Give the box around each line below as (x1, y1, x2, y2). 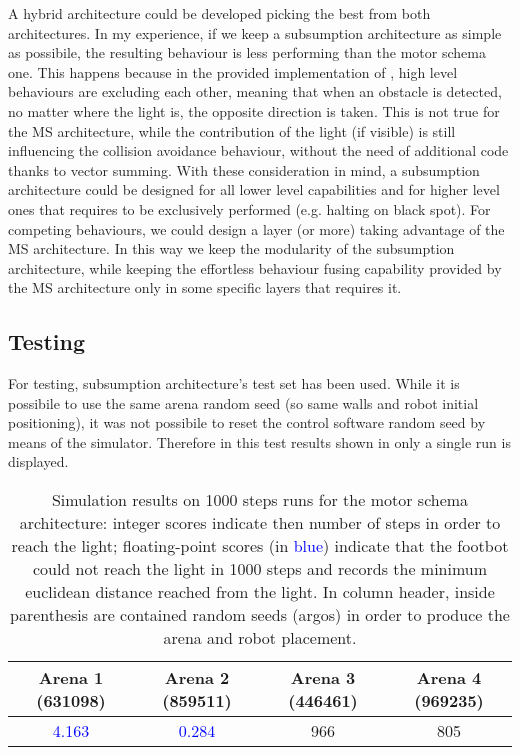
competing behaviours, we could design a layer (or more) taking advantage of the (8, 218, 505, 239)
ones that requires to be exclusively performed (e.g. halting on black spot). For (8, 198, 491, 219)
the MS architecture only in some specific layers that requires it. (8, 277, 402, 298)
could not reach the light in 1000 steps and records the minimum (32, 557, 488, 581)
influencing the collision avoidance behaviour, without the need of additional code (8, 140, 509, 161)
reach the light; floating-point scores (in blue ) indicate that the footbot (11, 534, 509, 558)
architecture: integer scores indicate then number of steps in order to (19, 511, 501, 535)
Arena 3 (290, 666, 356, 690)
